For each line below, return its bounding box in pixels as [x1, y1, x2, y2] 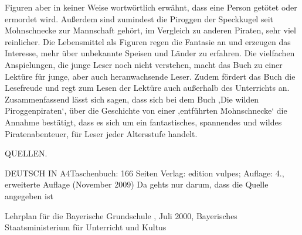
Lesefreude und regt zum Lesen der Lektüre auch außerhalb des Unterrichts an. [5, 81, 290, 94]
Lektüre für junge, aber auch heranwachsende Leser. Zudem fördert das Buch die [5, 70, 296, 82]
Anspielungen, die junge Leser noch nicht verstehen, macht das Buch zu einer [5, 58, 283, 70]
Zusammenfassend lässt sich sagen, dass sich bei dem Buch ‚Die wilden [5, 93, 259, 105]
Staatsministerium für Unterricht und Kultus [5, 221, 167, 233]
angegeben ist [5, 189, 53, 202]
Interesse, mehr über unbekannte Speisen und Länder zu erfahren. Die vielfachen [5, 47, 295, 59]
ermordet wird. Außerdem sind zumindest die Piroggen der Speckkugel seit [5, 12, 273, 25]
